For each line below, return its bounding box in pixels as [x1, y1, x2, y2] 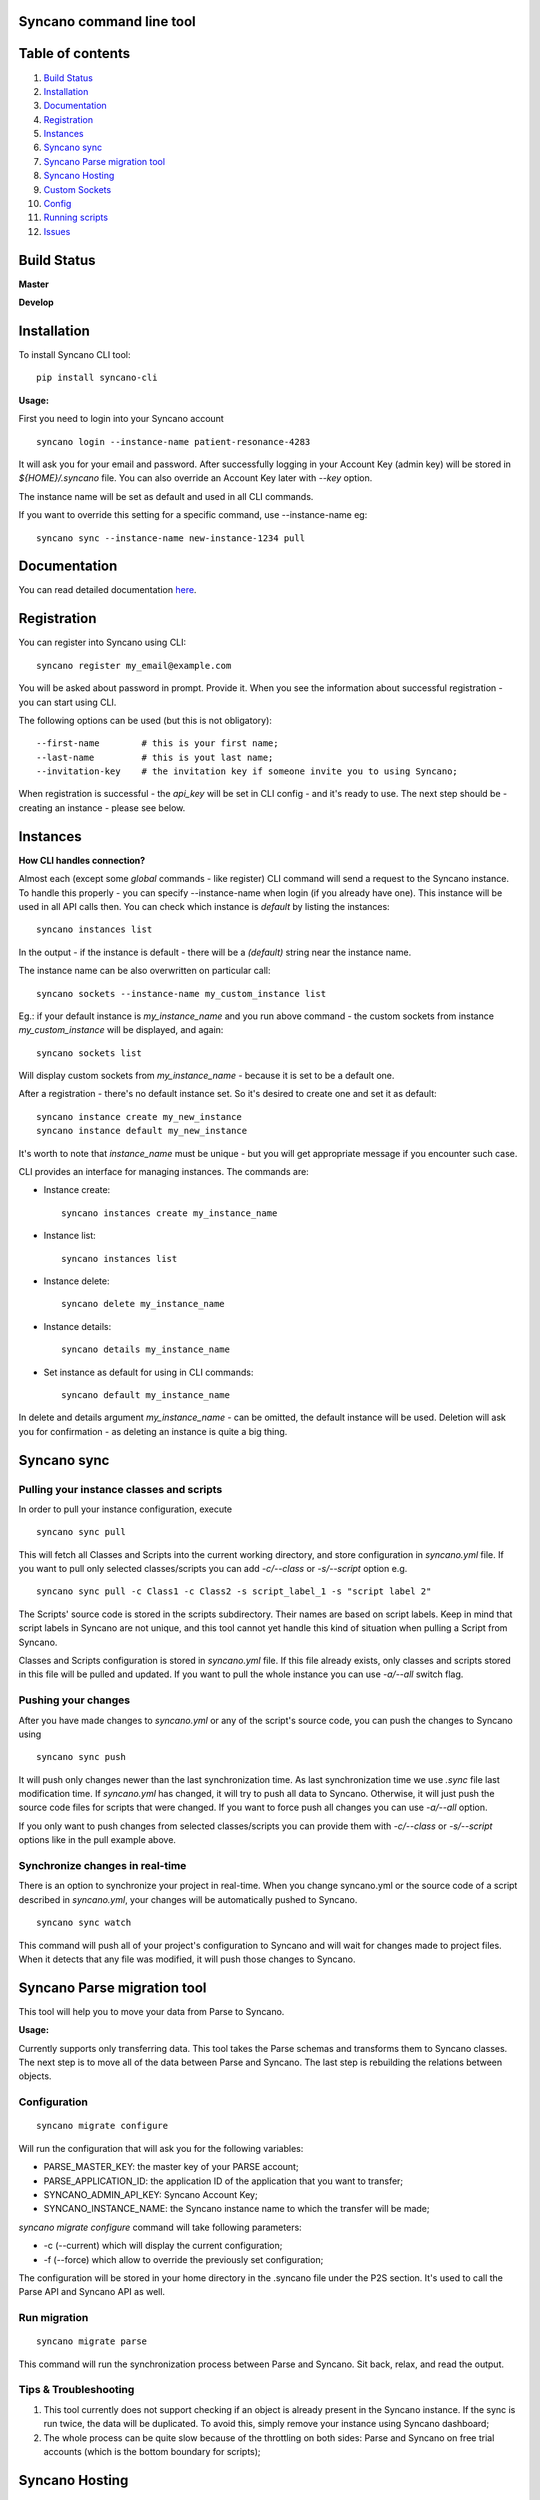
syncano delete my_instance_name [61, 1298, 225, 1310]
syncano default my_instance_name [61, 1389, 230, 1400]
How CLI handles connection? [18, 854, 146, 866]
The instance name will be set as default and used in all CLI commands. [18, 490, 314, 502]
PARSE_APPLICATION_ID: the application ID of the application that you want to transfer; [43, 2175, 404, 2187]
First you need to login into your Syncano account [18, 413, 224, 425]
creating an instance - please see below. [18, 801, 186, 814]
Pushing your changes [18, 1693, 131, 1707]
